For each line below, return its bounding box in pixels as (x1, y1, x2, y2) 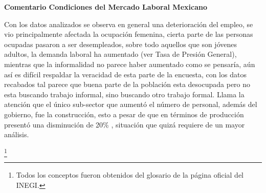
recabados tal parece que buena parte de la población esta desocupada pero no (4, 79, 251, 90)
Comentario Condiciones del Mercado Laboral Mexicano (4, 2, 207, 12)
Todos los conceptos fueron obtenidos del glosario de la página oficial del (16, 169, 243, 180)
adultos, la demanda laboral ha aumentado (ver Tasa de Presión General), (4, 49, 237, 59)
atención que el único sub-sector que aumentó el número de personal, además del (4, 99, 257, 110)
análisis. (4, 129, 29, 140)
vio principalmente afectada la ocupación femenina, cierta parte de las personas (4, 29, 253, 39)
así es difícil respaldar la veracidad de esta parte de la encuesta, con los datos (4, 69, 247, 79)
